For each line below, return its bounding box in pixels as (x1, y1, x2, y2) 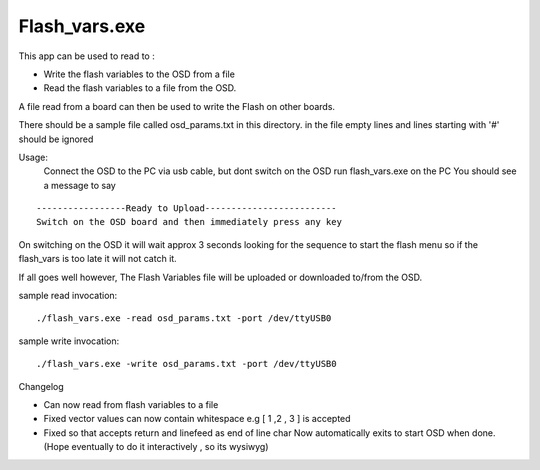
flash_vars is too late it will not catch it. (18, 253, 177, 265)
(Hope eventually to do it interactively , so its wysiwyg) (43, 441, 269, 453)
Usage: (18, 151, 49, 163)
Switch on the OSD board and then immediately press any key (36, 216, 342, 228)
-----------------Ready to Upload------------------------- (36, 203, 337, 214)
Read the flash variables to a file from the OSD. (43, 82, 237, 94)
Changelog (18, 380, 64, 392)
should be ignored (18, 133, 94, 145)
